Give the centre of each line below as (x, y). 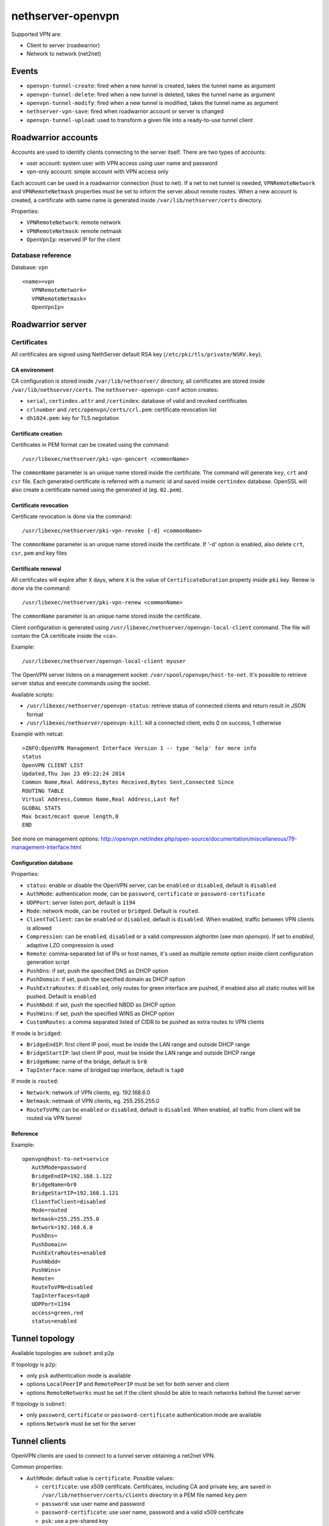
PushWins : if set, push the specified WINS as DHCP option (101, 1013)
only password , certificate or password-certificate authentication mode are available (144, 1415)
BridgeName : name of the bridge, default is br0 (87, 1061)
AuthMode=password (59, 1168)
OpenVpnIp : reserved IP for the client (74, 240)
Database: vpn (30, 267)
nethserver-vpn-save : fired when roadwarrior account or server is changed (125, 111)
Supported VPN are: (37, 34)
